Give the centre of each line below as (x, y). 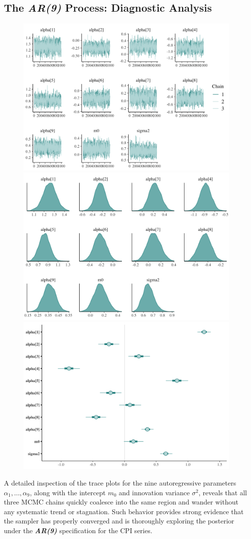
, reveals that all (223, 492)
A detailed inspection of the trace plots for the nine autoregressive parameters (120, 483)
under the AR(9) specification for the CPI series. (78, 530)
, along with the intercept (68, 492)
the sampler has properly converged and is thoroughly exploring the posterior (119, 521)
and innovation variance (154, 492)
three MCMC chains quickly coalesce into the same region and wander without (121, 502)
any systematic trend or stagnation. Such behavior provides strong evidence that (124, 511)
